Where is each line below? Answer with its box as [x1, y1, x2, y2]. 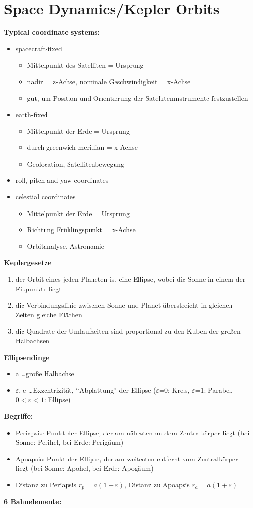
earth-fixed [15, 109, 48, 120]
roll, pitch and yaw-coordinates [15, 175, 109, 185]
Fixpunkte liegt [15, 283, 62, 293]
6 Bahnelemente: [4, 496, 62, 507]
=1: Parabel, [195, 385, 233, 395]
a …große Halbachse [15, 368, 74, 379]
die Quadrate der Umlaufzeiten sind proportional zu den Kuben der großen [15, 326, 241, 336]
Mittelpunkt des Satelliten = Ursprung [27, 60, 144, 70]
